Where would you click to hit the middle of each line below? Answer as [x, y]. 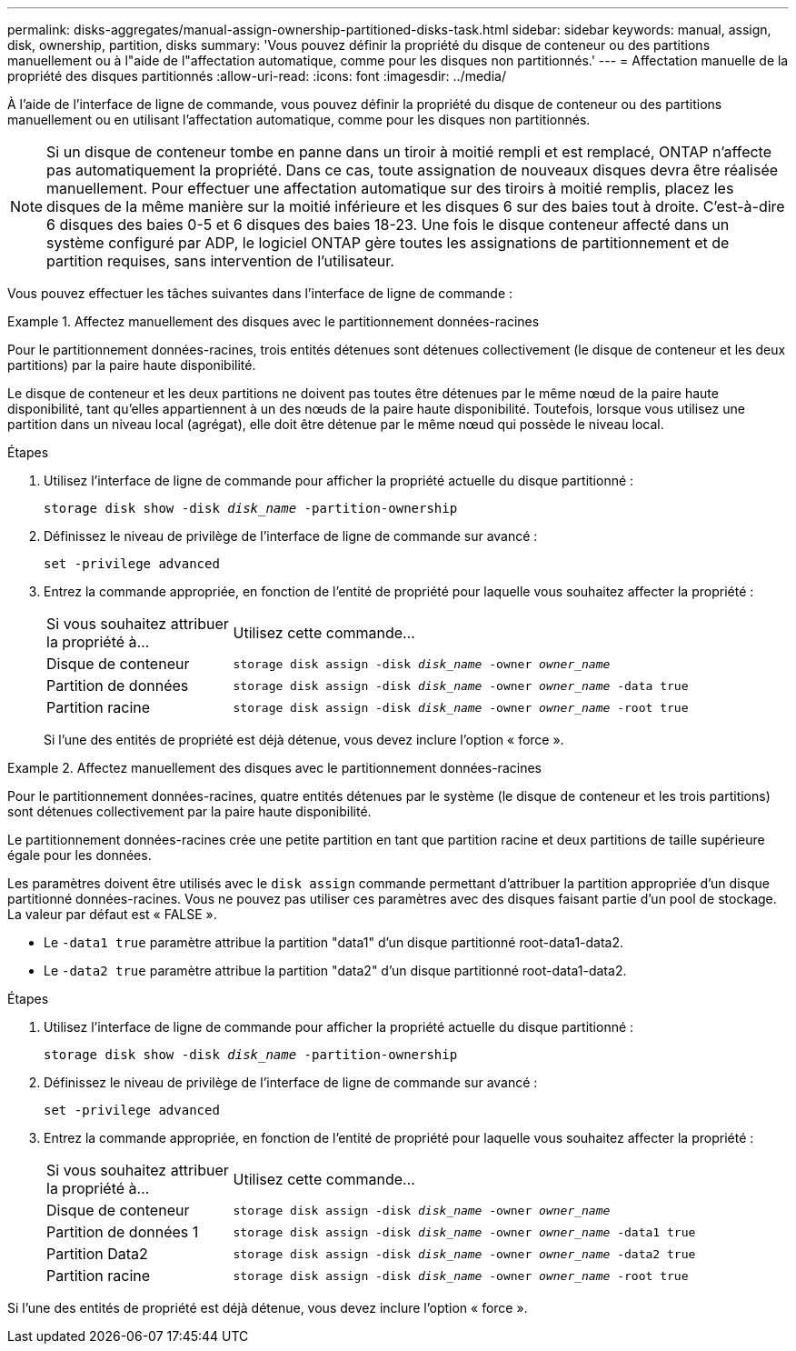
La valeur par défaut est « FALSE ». [112, 914]
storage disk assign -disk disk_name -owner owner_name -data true [461, 686]
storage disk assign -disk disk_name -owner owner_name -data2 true [464, 1254]
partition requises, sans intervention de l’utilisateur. [220, 261]
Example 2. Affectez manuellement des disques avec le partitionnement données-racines [274, 768]
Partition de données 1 [123, 1232]
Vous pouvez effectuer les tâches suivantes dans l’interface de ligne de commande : [260, 293]
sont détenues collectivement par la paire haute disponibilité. [189, 811]
